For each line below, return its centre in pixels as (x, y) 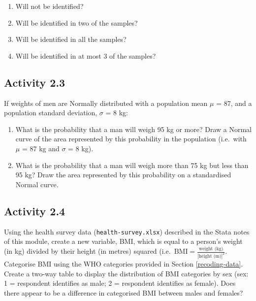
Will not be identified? (49, 6)
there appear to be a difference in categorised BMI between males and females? (124, 292)
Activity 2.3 (35, 82)
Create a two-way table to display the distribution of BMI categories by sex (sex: (126, 273)
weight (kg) (211, 249)
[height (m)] (210, 256)
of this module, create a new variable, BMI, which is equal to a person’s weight (123, 241)
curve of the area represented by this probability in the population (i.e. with (131, 139)
